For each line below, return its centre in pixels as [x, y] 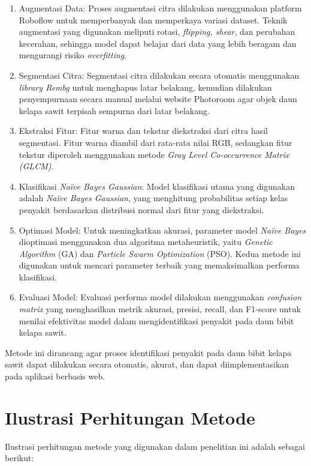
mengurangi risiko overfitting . [73, 55]
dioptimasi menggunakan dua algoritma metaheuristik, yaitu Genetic [146, 242]
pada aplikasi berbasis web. [55, 376]
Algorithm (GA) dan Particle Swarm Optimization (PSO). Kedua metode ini [160, 253]
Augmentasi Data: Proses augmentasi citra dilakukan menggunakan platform [160, 8]
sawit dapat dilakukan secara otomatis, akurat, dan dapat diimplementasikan [147, 364]
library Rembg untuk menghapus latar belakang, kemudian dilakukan [145, 87]
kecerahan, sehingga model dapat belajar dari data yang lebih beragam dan [158, 43]
